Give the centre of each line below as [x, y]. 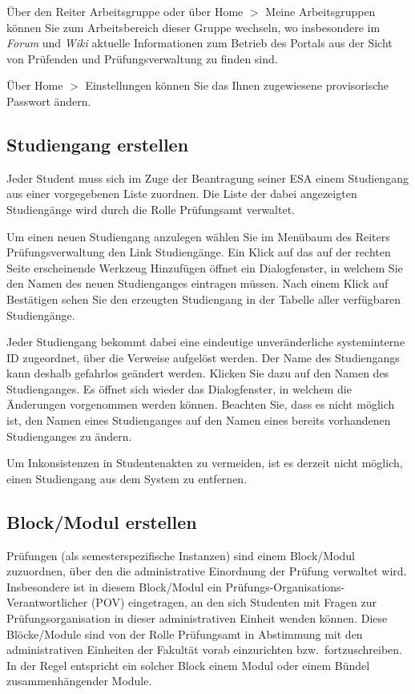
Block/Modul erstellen [102, 521]
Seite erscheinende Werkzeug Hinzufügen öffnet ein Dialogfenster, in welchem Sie [205, 267]
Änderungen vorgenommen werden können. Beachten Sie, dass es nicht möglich [201, 404]
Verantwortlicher [47, 602]
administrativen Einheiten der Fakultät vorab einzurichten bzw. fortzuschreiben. [204, 650]
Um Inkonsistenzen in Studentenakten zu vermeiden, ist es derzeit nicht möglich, [205, 463]
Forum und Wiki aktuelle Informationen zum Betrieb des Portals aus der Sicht [199, 43]
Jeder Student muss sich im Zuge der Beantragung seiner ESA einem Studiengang [207, 178]
